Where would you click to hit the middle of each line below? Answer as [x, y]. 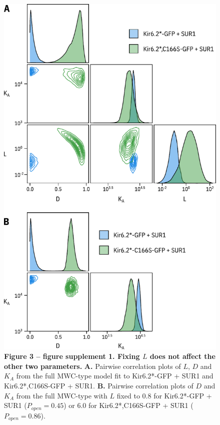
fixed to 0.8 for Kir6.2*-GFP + [164, 395]
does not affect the [182, 356]
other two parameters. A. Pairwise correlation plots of [92, 366]
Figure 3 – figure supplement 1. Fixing [72, 356]
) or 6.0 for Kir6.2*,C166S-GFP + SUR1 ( [128, 405]
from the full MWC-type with [62, 395]
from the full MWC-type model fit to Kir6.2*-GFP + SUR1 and [115, 376]
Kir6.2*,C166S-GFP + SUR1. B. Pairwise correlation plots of [99, 385]
